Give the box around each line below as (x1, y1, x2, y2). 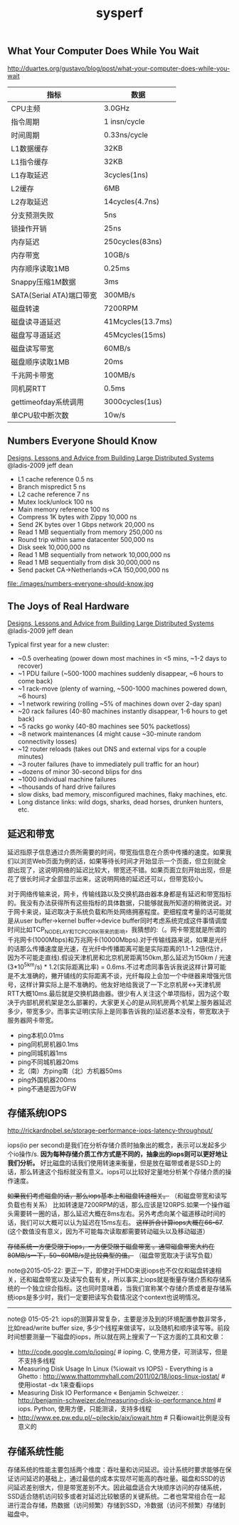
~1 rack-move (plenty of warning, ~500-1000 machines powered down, (17, 684, 228, 693)
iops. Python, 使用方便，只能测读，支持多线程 (17, 1405, 152, 1413)
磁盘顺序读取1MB (11, 357, 70, 367)
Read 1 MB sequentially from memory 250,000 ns (17, 528, 163, 536)
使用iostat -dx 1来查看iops (17, 1381, 95, 1389)
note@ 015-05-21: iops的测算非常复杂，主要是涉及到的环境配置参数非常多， (7, 1314, 230, 1324)
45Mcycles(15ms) (103, 329, 166, 339)
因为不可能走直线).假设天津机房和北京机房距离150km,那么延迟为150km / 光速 (7, 953, 232, 962)
